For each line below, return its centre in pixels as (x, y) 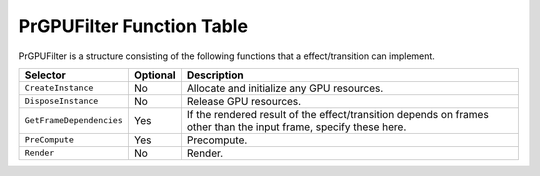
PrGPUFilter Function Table (133, 26)
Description (215, 75)
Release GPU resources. (244, 101)
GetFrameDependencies (74, 120)
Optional (154, 75)
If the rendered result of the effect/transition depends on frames (337, 114)
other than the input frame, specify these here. (296, 127)
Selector (45, 75)
